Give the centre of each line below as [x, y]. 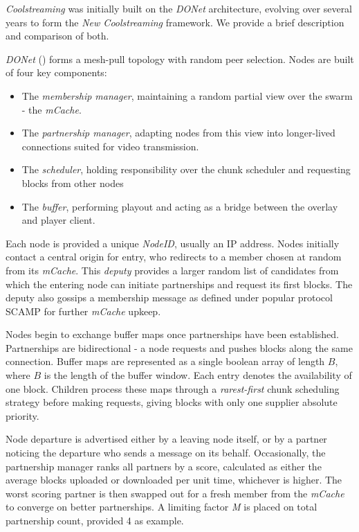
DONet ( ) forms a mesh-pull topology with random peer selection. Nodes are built [180, 59]
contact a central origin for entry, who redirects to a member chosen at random [174, 257]
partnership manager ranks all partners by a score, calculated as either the [164, 466]
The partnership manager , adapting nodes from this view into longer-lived [178, 133]
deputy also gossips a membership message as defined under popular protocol [169, 298]
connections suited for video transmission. [110, 146]
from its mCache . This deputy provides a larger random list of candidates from [172, 270]
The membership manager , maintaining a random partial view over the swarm [187, 95]
